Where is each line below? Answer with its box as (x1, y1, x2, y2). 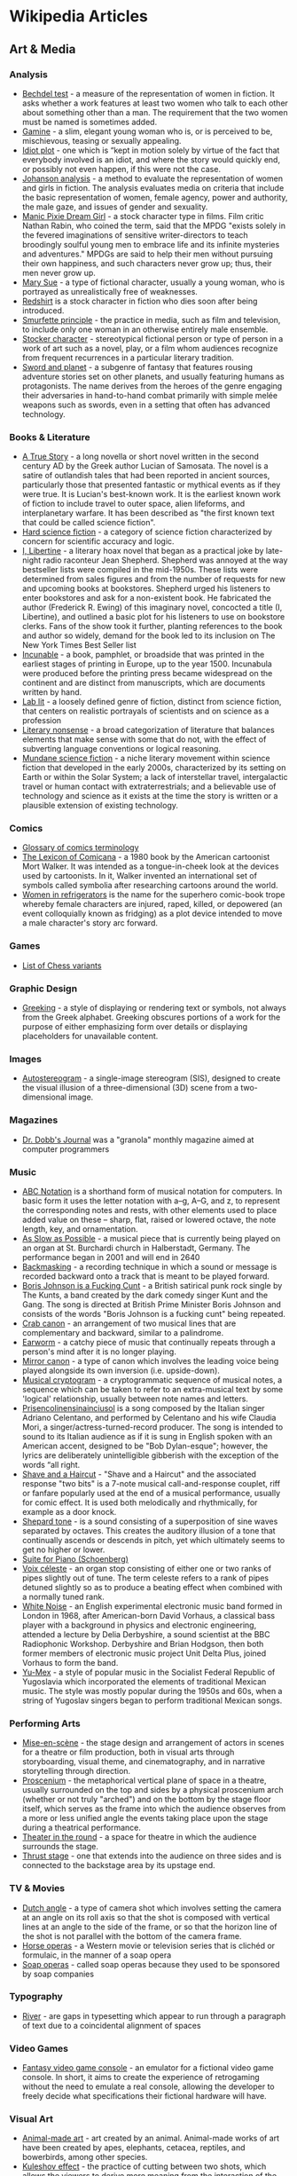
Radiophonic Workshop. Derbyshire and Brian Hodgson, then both (21, 1638, 264, 1649)
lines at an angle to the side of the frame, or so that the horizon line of (21, 1921, 277, 1932)
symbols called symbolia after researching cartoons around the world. (21, 880, 278, 891)
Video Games (9, 2042, 69, 2054)
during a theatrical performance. (21, 1822, 142, 1833)
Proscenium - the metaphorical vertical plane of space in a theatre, (21, 1775, 268, 1786)
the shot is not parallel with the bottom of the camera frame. (21, 1930, 242, 1941)
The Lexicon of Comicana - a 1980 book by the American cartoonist (21, 852, 270, 863)
